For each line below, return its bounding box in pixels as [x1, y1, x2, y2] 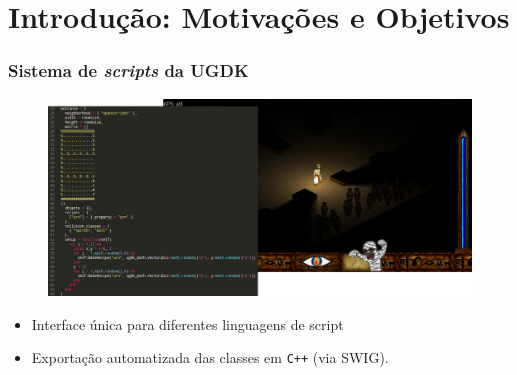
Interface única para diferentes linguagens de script [31, 313, 344, 334]
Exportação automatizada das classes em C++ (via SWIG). [31, 347, 389, 368]
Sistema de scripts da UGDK [8, 58, 249, 83]
